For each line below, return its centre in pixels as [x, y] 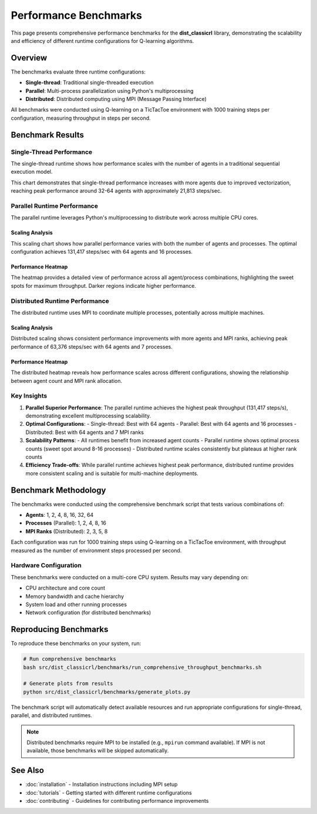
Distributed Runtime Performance [60, 301]
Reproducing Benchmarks [60, 629]
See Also [27, 770]
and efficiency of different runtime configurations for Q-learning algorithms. [102, 41]
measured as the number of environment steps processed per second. [96, 550]
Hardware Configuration [46, 566]
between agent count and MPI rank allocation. [67, 381]
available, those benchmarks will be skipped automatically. [98, 751]
